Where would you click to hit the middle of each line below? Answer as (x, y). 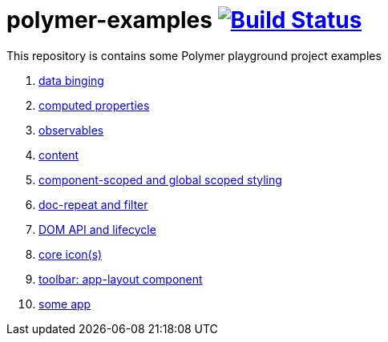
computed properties (94, 105)
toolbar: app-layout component (121, 279)
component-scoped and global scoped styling (160, 179)
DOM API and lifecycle (97, 229)
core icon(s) (71, 254)
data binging (71, 80)
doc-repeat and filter (93, 204)
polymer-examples (109, 20)
